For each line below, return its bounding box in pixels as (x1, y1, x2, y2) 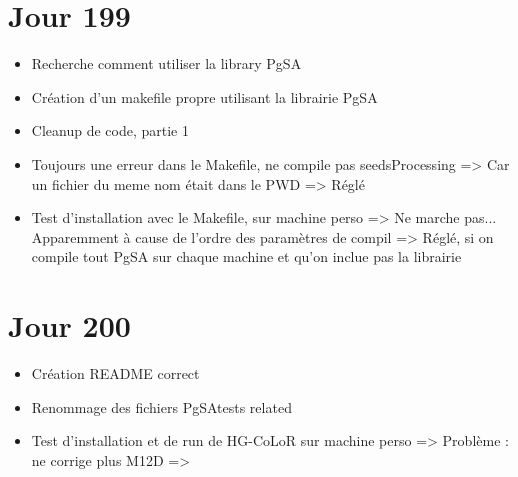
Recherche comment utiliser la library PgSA (31, 53, 302, 74)
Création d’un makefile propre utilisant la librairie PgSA (31, 86, 378, 107)
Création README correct (31, 363, 200, 383)
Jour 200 (8, 305, 131, 346)
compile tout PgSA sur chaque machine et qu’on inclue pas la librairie (31, 246, 462, 267)
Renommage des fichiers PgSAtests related (31, 396, 292, 417)
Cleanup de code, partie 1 (31, 120, 189, 141)
